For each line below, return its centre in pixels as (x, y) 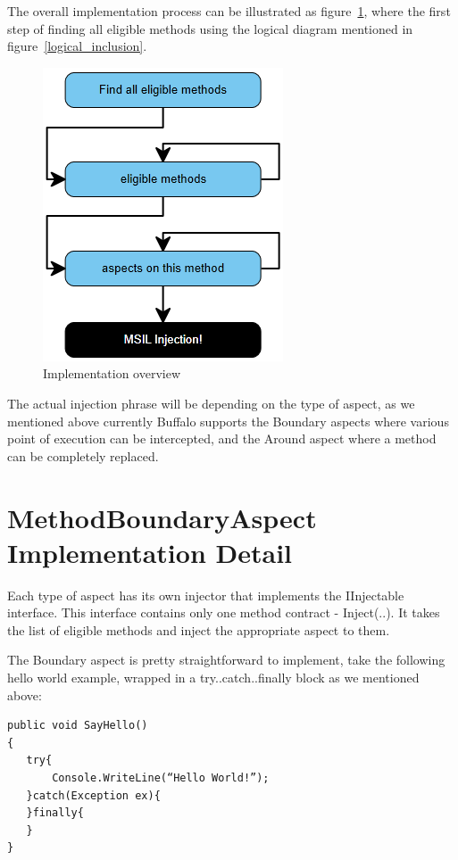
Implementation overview (112, 373)
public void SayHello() (78, 726)
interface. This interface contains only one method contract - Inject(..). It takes (224, 612)
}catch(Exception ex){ (93, 795)
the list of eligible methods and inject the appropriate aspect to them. (199, 629)
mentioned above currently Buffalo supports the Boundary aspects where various (228, 421)
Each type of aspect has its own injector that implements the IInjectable (206, 595)
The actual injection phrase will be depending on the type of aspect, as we (211, 403)
